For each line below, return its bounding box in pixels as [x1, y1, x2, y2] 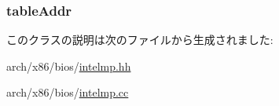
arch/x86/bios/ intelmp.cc [6, 84, 129, 101]
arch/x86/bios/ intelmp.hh [6, 57, 131, 74]
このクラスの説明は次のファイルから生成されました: [6, 31, 273, 48]
